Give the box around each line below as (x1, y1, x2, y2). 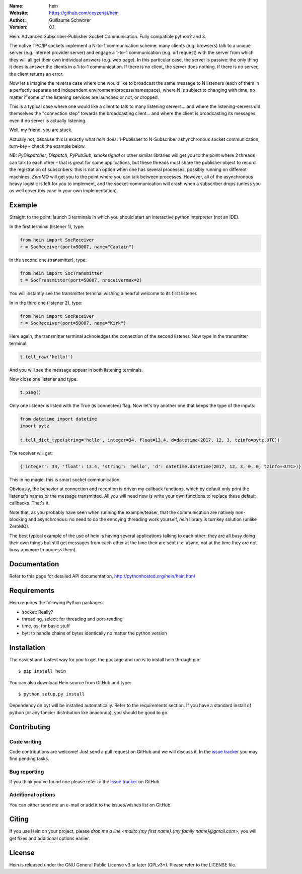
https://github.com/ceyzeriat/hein (49, 10, 119, 16)
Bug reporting (9, 768, 44, 775)
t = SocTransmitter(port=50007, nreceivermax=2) (20, 277, 142, 283)
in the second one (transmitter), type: (9, 257, 87, 263)
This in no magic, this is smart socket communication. (9, 477, 121, 483)
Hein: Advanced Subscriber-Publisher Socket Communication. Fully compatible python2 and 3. (9, 33, 206, 39)
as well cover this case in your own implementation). (9, 188, 118, 194)
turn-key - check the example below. (9, 143, 86, 149)
